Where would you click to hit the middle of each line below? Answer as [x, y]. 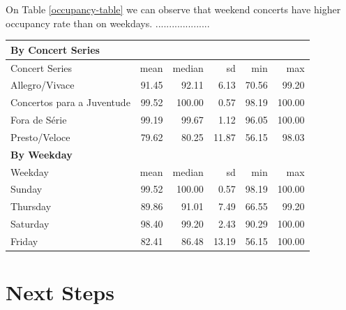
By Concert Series [55, 49]
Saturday [30, 224]
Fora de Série [39, 120]
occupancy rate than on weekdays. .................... [108, 23]
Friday [24, 241]
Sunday [27, 189]
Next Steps [60, 292]
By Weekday [42, 154]
